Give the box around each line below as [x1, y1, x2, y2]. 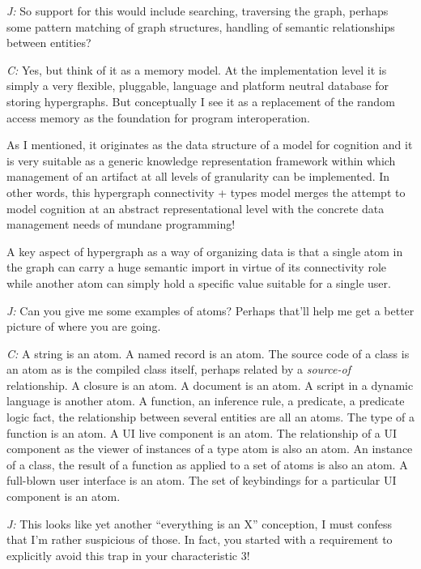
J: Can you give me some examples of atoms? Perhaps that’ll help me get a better [6, 302, 415, 319]
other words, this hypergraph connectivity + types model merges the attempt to [6, 183, 406, 200]
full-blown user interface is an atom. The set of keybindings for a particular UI [6, 472, 397, 489]
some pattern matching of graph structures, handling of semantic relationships [6, 18, 395, 35]
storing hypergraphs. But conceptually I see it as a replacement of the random [6, 92, 395, 109]
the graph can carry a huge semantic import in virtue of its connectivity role [6, 259, 386, 276]
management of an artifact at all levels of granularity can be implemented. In [6, 168, 390, 185]
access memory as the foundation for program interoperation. [6, 109, 310, 126]
